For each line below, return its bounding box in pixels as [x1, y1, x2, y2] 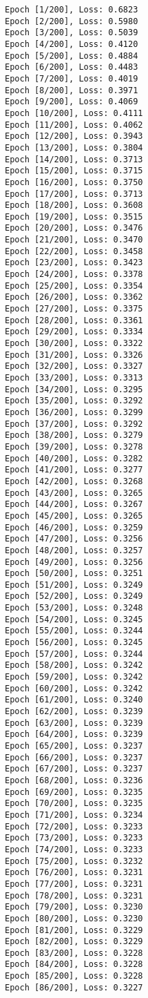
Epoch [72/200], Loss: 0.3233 [5, 821, 143, 832]
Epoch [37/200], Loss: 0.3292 [5, 419, 143, 429]
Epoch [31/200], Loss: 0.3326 [5, 349, 143, 360]
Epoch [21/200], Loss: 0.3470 [5, 235, 143, 245]
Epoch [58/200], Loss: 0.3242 [5, 660, 143, 671]
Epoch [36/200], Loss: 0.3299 [5, 407, 143, 417]
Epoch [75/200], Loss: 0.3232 [5, 856, 143, 866]
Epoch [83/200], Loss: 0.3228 [5, 948, 143, 958]
